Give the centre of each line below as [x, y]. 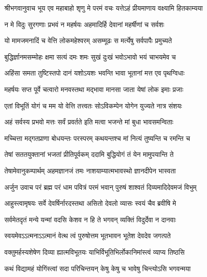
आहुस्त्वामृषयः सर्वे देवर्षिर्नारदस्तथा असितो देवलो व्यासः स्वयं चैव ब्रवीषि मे [90, 203]
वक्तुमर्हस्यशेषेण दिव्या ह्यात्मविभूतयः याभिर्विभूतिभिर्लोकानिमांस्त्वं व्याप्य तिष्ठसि [95, 252]
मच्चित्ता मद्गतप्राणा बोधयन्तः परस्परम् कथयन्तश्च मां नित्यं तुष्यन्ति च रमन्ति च [97, 138]
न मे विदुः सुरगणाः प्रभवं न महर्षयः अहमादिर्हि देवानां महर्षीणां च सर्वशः [84, 24]
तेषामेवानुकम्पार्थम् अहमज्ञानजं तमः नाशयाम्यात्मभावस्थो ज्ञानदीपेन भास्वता [90, 170]
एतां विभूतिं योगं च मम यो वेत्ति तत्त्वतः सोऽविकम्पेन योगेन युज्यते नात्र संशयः [93, 105]
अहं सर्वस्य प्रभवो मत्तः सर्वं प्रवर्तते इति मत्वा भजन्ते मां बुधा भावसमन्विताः [89, 122]
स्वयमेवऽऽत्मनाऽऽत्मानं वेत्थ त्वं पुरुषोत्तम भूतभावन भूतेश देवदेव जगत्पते [88, 236]
